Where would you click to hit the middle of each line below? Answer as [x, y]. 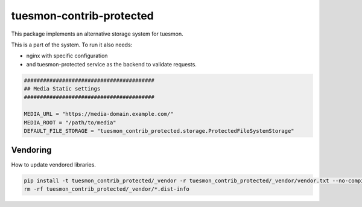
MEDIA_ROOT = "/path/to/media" [70, 123]
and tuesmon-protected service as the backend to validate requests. [112, 64]
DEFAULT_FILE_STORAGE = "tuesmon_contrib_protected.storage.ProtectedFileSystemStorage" [159, 131]
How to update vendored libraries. [54, 164]
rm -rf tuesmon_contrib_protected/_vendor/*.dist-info [106, 189]
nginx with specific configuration [67, 56]
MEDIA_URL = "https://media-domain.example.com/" [99, 114]
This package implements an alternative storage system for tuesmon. [97, 34]
